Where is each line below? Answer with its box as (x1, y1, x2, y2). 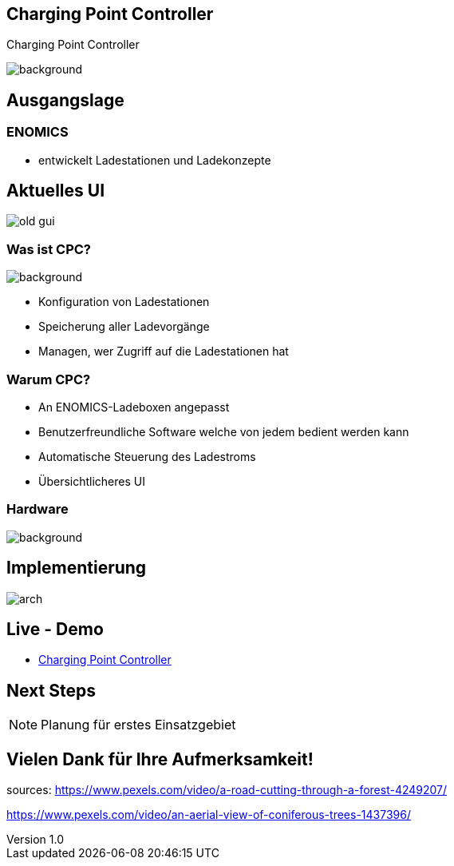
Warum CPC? (6, 371, 91, 387)
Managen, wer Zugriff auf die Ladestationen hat (38, 344, 289, 359)
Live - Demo (6, 619, 104, 639)
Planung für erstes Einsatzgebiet (41, 717, 236, 733)
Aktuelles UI (6, 181, 105, 201)
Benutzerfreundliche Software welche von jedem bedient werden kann (38, 424, 409, 439)
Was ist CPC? (6, 240, 91, 257)
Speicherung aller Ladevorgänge (38, 320, 210, 334)
